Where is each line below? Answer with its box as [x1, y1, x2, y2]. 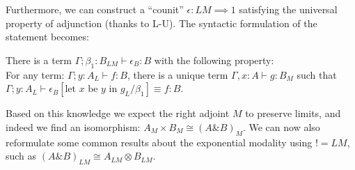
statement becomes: [6, 29, 89, 44]
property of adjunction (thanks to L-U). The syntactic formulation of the [6, 15, 317, 30]
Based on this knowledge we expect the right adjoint [6, 106, 230, 121]
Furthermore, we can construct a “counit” [6, 2, 184, 16]
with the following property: [154, 52, 274, 67]
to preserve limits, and [245, 106, 341, 121]
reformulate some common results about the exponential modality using [6, 134, 313, 149]
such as [6, 148, 37, 163]
